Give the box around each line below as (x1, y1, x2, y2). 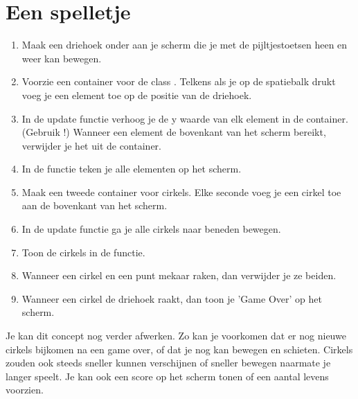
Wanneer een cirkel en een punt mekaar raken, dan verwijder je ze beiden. (21, 268, 337, 283)
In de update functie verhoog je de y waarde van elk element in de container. (21, 111, 348, 125)
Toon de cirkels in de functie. (21, 245, 145, 259)
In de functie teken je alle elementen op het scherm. (21, 161, 242, 176)
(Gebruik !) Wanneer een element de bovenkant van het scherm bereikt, (21, 125, 326, 139)
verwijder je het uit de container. (21, 138, 161, 152)
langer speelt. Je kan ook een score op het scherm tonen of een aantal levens (6, 369, 329, 383)
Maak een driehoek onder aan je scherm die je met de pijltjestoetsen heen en (21, 37, 348, 52)
